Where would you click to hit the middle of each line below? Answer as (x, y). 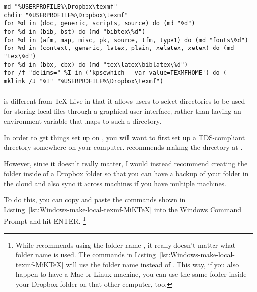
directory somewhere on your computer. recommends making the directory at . (123, 147)
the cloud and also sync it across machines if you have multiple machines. (115, 183)
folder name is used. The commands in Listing (86, 255)
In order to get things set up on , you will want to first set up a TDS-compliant (125, 137)
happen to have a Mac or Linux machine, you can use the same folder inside (131, 274)
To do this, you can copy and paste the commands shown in (95, 200)
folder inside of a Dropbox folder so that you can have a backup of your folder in (126, 173)
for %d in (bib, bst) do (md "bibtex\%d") (75, 31)
